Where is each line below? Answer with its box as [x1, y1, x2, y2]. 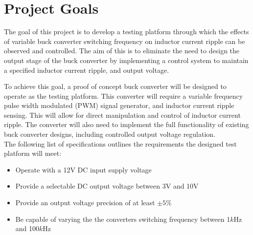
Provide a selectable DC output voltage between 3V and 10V [15, 181, 199, 191]
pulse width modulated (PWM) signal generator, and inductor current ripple [4, 100, 234, 110]
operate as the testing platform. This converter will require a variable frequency [4, 90, 243, 101]
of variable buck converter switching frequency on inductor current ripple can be [4, 36, 245, 46]
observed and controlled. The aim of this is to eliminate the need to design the [4, 45, 240, 56]
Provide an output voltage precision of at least [15, 197, 155, 208]
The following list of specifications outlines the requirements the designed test [4, 138, 237, 149]
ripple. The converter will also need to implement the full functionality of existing [4, 119, 249, 129]
